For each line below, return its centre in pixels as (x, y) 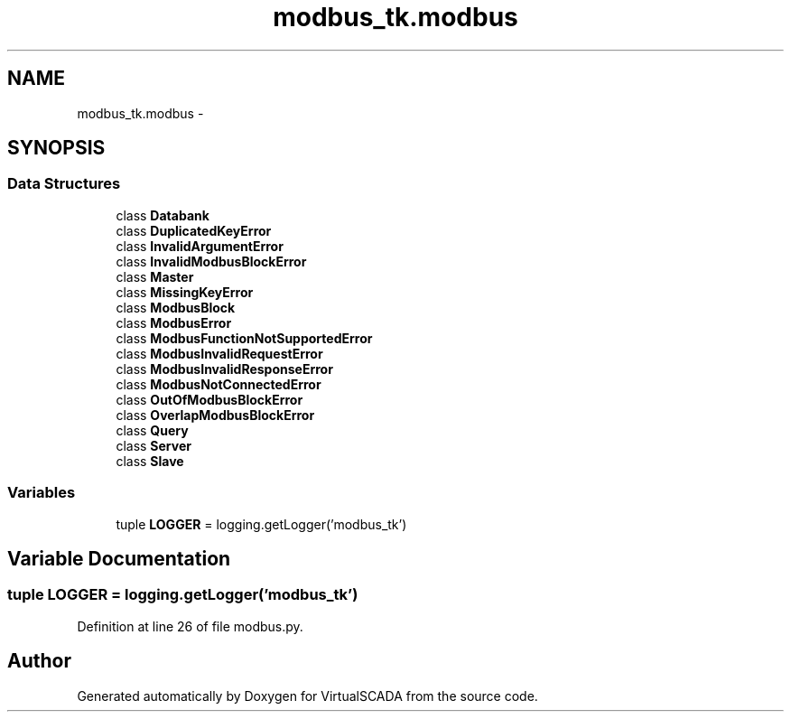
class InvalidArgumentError (200, 246)
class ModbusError (174, 322)
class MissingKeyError (185, 292)
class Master (155, 276)
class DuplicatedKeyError (194, 230)
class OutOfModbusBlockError (209, 399)
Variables (42, 493)
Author (39, 661)
